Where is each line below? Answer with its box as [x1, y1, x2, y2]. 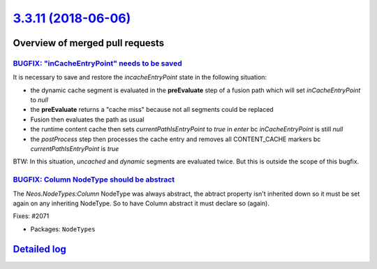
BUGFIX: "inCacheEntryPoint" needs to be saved [13, 58, 183, 68]
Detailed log [13, 243, 66, 255]
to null [30, 96, 49, 104]
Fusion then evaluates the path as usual [30, 115, 145, 124]
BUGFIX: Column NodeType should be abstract [13, 175, 175, 184]
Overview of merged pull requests [13, 37, 165, 49]
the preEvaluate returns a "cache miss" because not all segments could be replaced [30, 106, 274, 114]
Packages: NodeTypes [30, 224, 96, 233]
